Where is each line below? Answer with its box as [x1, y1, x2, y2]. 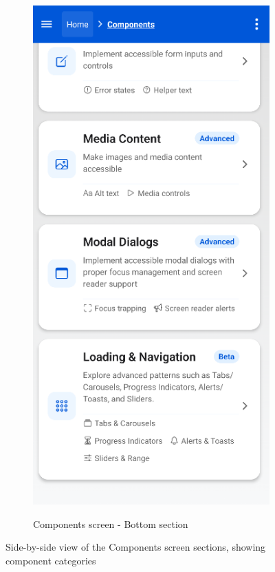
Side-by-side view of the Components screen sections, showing [5, 540, 266, 554]
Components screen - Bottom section [33, 516, 188, 531]
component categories [5, 553, 96, 567]
